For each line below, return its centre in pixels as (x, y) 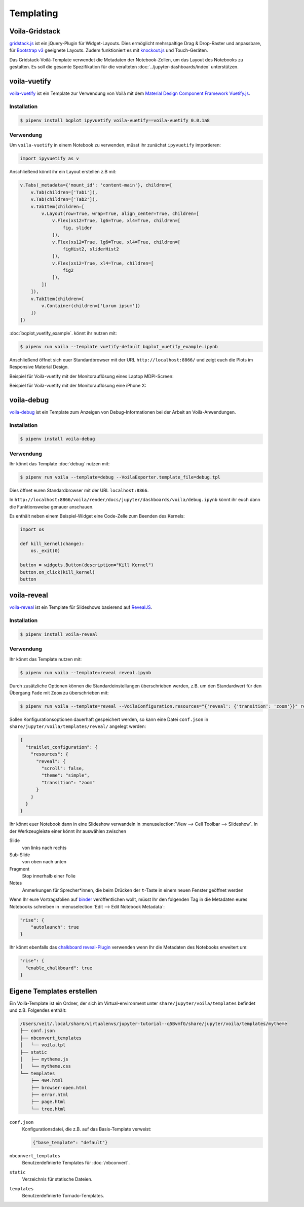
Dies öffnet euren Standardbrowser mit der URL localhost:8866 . (79, 490)
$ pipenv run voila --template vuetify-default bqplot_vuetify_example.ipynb (119, 346)
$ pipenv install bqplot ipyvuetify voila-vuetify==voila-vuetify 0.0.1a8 (115, 120)
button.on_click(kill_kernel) (58, 572)
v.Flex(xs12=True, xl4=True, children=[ (103, 263)
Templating (34, 13)
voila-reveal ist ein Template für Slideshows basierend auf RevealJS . (81, 607)
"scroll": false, (63, 769)
